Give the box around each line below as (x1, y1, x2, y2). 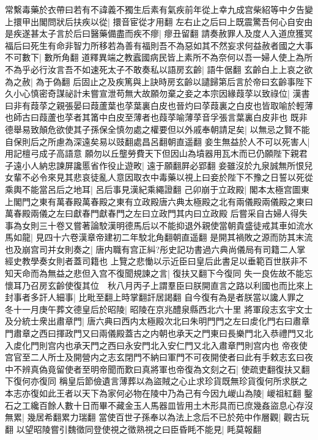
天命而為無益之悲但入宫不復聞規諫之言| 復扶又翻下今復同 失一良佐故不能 (13, 267, 305, 280)
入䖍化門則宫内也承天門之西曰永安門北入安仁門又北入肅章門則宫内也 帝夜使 (5, 338, 308, 351)
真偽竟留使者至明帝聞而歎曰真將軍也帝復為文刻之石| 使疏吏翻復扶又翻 (30, 362, 310, 375)
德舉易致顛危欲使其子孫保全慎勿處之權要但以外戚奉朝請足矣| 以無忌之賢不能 (5, 122, 310, 135)
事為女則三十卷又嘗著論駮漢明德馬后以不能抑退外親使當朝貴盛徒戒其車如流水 (5, 218, 313, 231)
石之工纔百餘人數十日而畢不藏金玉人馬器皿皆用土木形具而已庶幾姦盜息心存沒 (5, 398, 313, 411)
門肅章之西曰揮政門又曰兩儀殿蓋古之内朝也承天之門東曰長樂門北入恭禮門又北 (5, 327, 313, 340)
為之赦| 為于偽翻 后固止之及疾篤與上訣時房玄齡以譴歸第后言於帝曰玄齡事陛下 (5, 75, 313, 88)
